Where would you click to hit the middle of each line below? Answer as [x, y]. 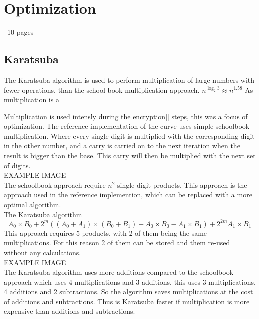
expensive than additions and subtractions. [70, 311]
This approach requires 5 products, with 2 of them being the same [106, 232]
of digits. [17, 165]
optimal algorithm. [33, 204]
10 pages [20, 32]
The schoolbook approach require [55, 184]
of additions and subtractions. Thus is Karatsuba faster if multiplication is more [127, 301]
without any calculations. [43, 252]
